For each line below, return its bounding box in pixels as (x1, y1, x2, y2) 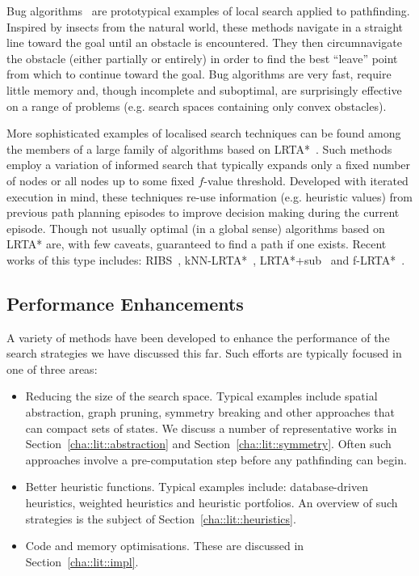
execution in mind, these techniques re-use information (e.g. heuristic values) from (6, 188, 413, 205)
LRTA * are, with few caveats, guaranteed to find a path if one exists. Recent (6, 235, 387, 252)
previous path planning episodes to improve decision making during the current (6, 204, 400, 221)
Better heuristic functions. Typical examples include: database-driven (25, 478, 368, 495)
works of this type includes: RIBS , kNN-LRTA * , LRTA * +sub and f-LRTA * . (6, 251, 405, 268)
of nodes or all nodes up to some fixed (6, 172, 195, 188)
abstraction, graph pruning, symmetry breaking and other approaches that (25, 404, 395, 421)
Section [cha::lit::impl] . (25, 553, 139, 570)
